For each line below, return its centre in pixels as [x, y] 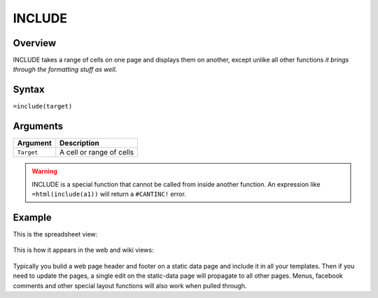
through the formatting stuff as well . [65, 69]
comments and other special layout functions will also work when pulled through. [130, 285]
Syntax [29, 90]
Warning [44, 171]
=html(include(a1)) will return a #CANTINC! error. [109, 194]
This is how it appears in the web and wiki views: [83, 250]
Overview [35, 43]
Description [79, 143]
